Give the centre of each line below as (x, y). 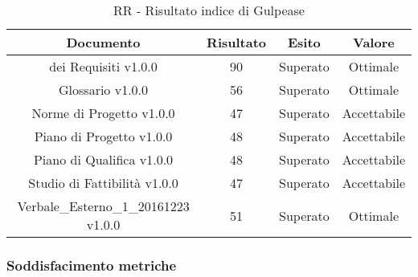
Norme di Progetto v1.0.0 (103, 113)
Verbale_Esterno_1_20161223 (103, 206)
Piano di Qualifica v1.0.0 (103, 159)
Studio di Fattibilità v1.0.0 (103, 183)
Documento (103, 42)
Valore (374, 42)
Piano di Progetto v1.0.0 (103, 136)
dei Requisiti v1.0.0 (103, 66)
